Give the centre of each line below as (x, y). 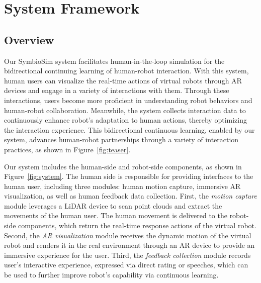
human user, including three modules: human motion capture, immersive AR (122, 186)
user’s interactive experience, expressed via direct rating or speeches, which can (126, 265)
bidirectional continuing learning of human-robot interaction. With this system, (126, 71)
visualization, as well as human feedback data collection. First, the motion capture (131, 196)
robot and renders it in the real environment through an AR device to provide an (129, 245)
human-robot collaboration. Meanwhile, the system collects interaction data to (125, 110)
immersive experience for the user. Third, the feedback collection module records (127, 255)
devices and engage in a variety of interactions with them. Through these (117, 90)
